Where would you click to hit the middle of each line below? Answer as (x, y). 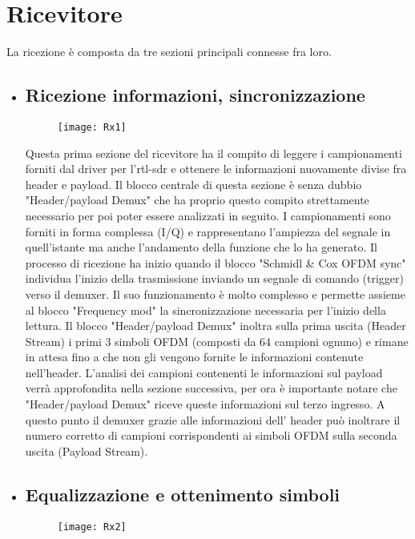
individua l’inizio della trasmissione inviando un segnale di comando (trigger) (215, 278)
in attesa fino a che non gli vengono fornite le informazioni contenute (194, 357)
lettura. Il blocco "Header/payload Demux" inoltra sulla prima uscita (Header (216, 326)
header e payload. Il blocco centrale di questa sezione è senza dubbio (193, 184)
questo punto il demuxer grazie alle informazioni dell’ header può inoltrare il (213, 419)
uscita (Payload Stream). (87, 451)
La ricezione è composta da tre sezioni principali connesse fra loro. (169, 52)
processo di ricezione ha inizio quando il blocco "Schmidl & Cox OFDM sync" (216, 262)
